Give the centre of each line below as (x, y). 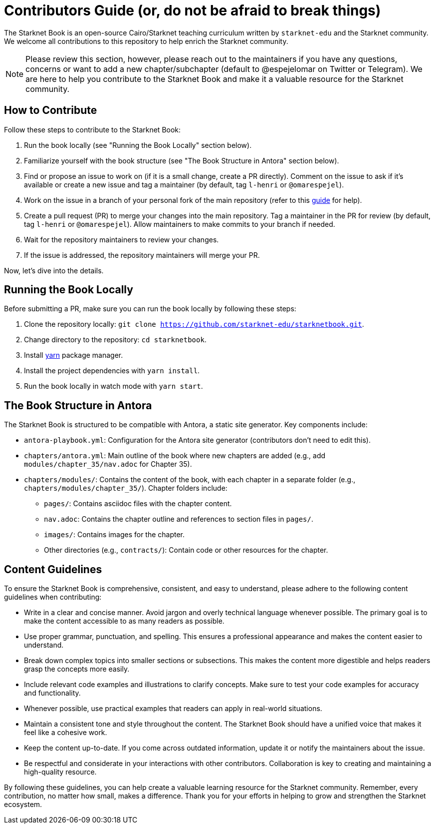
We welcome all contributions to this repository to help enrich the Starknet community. (146, 41)
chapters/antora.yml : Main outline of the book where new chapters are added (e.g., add (175, 456)
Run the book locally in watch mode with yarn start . (113, 386)
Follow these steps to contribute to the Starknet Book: (93, 129)
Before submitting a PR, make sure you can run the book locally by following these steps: (150, 309)
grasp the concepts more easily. (77, 669)
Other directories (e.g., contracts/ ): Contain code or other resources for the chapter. (186, 550)
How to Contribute (51, 110)
